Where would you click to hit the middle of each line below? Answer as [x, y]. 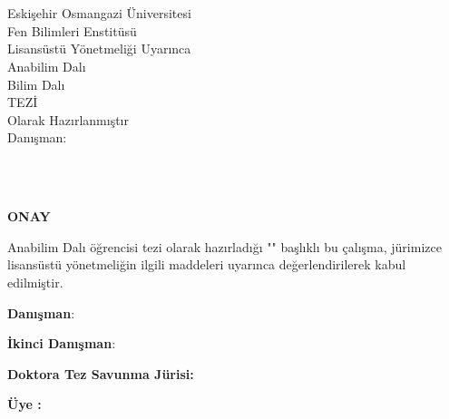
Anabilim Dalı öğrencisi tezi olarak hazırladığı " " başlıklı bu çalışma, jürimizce [224, 246]
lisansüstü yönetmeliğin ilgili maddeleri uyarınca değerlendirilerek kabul [207, 264]
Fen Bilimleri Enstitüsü [72, 30]
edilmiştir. [35, 282]
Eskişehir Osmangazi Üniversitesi [99, 13]
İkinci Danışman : [62, 343]
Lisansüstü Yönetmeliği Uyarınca [99, 49]
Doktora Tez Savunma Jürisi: [101, 373]
